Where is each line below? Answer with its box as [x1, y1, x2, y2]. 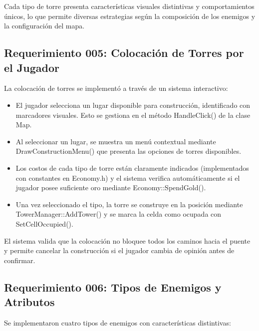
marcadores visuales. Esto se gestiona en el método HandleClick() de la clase [15, 109, 251, 120]
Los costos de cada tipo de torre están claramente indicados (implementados [15, 162, 249, 173]
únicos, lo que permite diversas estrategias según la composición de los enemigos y [4, 10, 256, 21]
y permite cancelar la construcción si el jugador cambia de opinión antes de [4, 245, 235, 256]
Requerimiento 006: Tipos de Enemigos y [4, 279, 222, 295]
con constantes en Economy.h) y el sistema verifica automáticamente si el [15, 172, 240, 183]
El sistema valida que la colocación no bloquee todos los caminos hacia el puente [4, 235, 251, 246]
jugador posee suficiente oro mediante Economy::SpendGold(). [15, 182, 206, 193]
